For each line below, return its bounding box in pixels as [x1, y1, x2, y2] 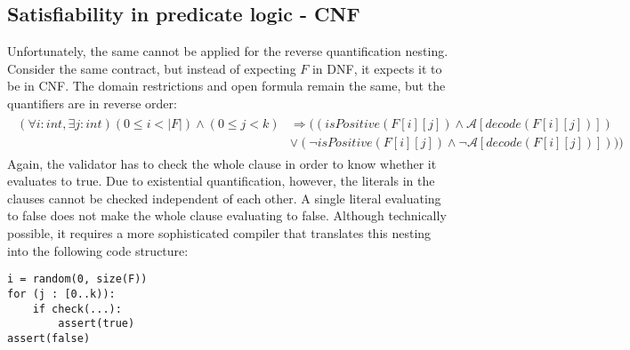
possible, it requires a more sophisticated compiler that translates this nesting [7, 224, 432, 243]
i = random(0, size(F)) [7, 273, 148, 286]
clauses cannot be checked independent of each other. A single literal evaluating [7, 188, 441, 207]
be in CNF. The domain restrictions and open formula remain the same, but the [7, 76, 446, 95]
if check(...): [32, 302, 122, 315]
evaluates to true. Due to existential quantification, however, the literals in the [7, 171, 435, 190]
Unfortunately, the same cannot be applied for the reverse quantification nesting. [7, 42, 448, 60]
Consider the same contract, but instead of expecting [7, 59, 296, 77]
